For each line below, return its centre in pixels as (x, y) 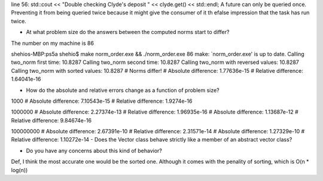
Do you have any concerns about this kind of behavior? (94, 151)
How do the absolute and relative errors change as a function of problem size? (123, 90)
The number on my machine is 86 (52, 43)
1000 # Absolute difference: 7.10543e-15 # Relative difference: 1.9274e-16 (102, 101)
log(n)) (19, 170)
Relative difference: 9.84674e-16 (51, 120)
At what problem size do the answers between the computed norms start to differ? (128, 32)
